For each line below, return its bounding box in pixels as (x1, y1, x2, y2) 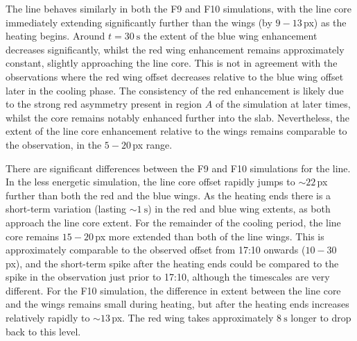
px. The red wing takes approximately (112, 310, 274, 325)
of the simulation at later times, (215, 97, 351, 111)
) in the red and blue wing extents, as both (148, 201, 331, 216)
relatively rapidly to (6, 310, 90, 325)
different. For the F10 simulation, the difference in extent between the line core (6, 283, 341, 297)
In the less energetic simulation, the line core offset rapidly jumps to (6, 174, 295, 189)
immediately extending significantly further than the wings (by (6, 15, 272, 29)
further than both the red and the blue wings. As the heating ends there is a (6, 188, 331, 202)
